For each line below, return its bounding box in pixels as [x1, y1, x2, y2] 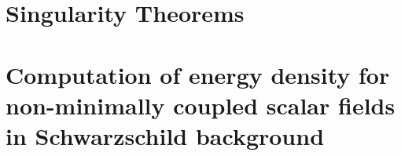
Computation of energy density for [6, 58, 390, 90]
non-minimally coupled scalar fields [6, 89, 395, 121]
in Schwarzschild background [6, 119, 325, 151]
